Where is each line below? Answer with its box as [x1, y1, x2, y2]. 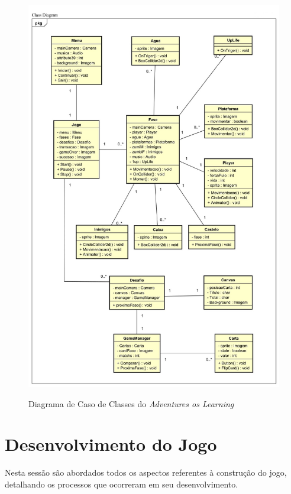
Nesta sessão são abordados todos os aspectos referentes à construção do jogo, [5, 466, 287, 479]
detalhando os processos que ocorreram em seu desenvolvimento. [5, 477, 238, 490]
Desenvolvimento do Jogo [5, 432, 217, 456]
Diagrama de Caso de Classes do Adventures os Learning [28, 397, 234, 409]
